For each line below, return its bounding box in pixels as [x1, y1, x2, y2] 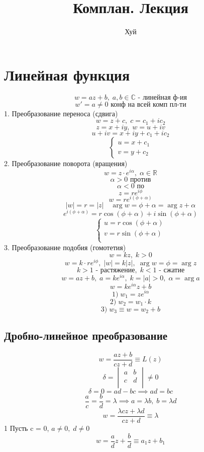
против [130, 176, 151, 183]
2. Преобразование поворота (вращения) [4, 158, 128, 169]
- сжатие [159, 267, 185, 274]
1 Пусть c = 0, [4, 422, 49, 433]
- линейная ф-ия [138, 94, 187, 101]
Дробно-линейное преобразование [4, 327, 168, 343]
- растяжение [95, 267, 135, 274]
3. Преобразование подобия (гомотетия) [4, 242, 126, 252]
